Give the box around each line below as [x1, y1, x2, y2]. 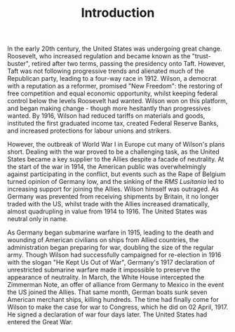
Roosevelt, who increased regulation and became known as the [7, 52, 191, 60]
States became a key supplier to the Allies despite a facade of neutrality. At [7, 155, 224, 164]
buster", [7, 60, 30, 68]
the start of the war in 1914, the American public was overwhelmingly [7, 163, 207, 171]
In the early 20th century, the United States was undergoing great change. [7, 44, 222, 53]
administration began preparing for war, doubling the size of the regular [7, 244, 214, 252]
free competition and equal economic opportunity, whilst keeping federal [7, 89, 218, 98]
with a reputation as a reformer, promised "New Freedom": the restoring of [7, 82, 223, 91]
